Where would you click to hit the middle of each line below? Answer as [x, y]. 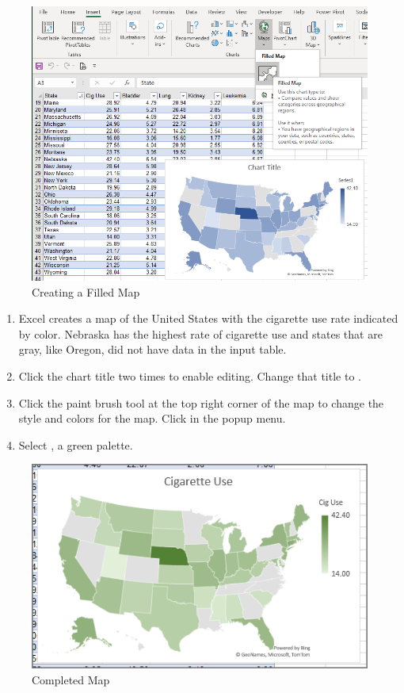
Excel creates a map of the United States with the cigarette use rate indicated [208, 318]
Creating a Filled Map [86, 291]
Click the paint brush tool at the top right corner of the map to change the [201, 402]
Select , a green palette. [76, 444]
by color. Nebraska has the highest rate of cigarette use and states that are [200, 333]
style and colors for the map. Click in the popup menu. [152, 418]
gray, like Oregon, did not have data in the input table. [152, 349]
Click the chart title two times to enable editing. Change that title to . [190, 375]
